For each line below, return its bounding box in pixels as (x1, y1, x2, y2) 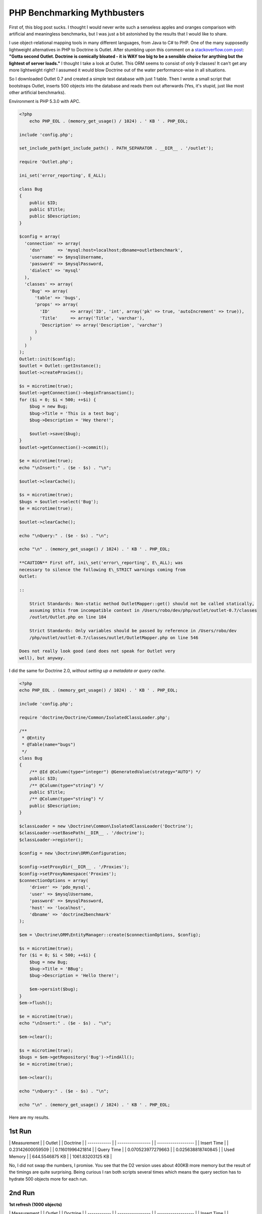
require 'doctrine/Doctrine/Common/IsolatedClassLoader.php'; (19, 714, 170, 720)
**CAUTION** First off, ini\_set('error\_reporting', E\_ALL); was (19, 560, 183, 566)
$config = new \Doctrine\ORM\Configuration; (19, 850, 127, 856)
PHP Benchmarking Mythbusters (9, 7, 145, 18)
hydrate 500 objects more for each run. (9, 1176, 88, 1182)
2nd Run (9, 1189, 35, 1197)
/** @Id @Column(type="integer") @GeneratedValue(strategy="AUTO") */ (29, 769, 201, 775)
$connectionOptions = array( (19, 877, 89, 883)
